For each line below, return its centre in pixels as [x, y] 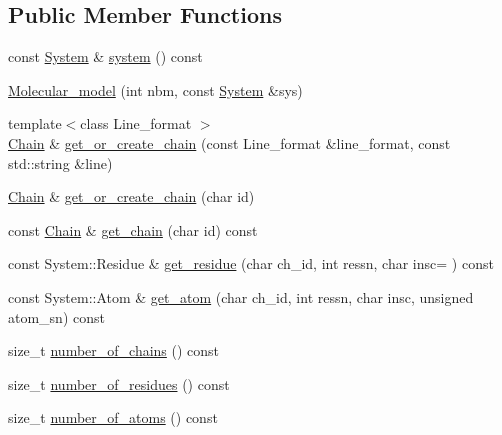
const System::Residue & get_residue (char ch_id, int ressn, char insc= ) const [251, 263]
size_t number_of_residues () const [119, 383]
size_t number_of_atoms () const [113, 417]
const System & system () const [105, 56]
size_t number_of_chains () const [114, 350]
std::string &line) [60, 162]
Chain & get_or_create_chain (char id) [131, 196]
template [35, 123]
